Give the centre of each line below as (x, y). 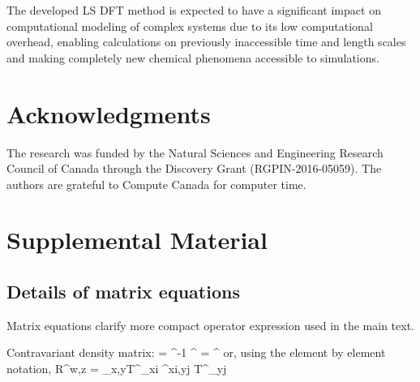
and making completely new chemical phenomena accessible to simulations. (193, 57)
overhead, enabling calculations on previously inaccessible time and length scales (206, 42)
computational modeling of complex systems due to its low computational (190, 26)
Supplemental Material (137, 240)
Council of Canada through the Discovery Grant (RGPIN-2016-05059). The (194, 168)
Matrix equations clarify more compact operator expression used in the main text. (210, 325)
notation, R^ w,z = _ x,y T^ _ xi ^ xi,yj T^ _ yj (117, 369)
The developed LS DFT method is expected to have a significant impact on (194, 10)
